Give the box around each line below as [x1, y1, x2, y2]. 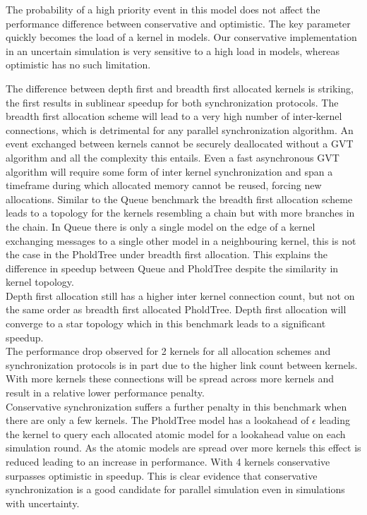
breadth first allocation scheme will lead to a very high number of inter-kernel [6, 109, 342, 123]
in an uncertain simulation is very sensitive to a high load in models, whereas [6, 43, 340, 58]
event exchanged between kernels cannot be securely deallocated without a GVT [6, 136, 354, 151]
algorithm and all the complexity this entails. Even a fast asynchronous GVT [6, 150, 339, 164]
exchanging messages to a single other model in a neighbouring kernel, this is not [6, 233, 356, 248]
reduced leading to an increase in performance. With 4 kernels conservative [6, 454, 330, 468]
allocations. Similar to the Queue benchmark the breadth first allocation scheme [6, 191, 353, 206]
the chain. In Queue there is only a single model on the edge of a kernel [6, 219, 315, 234]
